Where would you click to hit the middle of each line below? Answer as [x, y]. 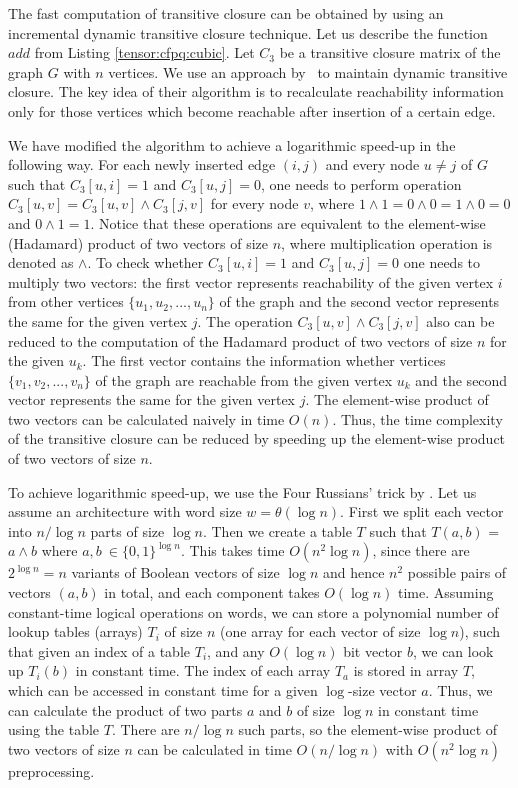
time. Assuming [446, 592]
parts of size [127, 530]
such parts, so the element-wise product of [368, 729]
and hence [353, 572]
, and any [236, 650]
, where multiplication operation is [387, 242]
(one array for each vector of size [320, 631]
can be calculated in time [214, 748]
